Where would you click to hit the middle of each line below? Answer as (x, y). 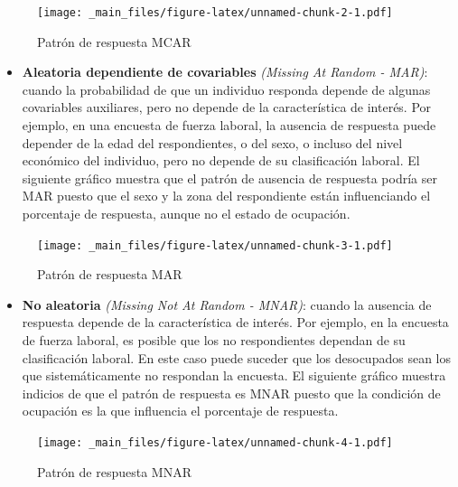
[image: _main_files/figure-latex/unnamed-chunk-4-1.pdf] (215, 443)
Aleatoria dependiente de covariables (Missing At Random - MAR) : (225, 72)
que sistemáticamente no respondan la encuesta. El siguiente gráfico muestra (234, 375)
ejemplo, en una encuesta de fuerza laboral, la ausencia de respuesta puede (229, 125)
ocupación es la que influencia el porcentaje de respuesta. (180, 411)
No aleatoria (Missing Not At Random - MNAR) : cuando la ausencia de (227, 304)
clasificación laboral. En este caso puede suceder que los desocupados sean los (236, 357)
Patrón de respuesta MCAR (114, 41)
